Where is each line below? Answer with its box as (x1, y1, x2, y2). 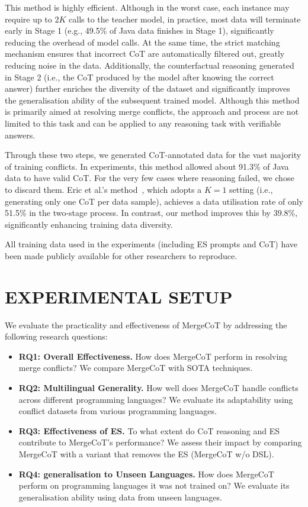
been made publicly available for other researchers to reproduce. (5, 249, 238, 261)
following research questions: (5, 330, 108, 343)
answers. (5, 128, 36, 141)
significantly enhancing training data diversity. (5, 218, 173, 230)
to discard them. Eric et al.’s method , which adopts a (5, 183, 202, 195)
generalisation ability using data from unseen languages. (18, 490, 222, 503)
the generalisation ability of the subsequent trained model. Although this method (5, 93, 300, 106)
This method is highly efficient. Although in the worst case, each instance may (5, 1, 290, 13)
